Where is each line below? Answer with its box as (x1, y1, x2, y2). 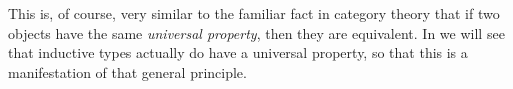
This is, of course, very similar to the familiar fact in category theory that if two (8, 3, 500, 23)
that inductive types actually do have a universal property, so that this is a (8, 42, 468, 63)
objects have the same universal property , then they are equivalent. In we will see (8, 22, 505, 43)
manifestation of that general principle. (8, 61, 247, 82)
